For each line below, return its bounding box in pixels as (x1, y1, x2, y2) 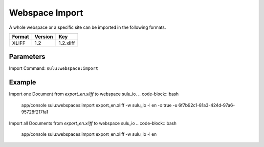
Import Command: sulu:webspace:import (9, 65, 99, 71)
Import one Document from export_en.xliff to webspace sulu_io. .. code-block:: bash (9, 91, 179, 97)
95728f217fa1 (21, 109, 48, 115)
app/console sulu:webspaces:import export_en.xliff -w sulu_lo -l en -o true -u (21, 102, 178, 108)
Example (9, 78, 36, 86)
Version (34, 33, 53, 40)
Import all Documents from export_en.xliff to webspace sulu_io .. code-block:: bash (9, 120, 177, 126)
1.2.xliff (58, 40, 75, 46)
